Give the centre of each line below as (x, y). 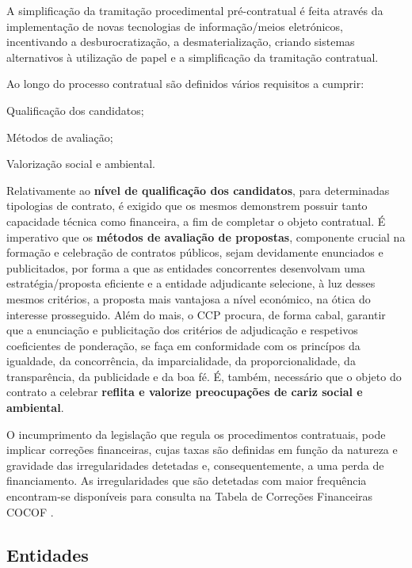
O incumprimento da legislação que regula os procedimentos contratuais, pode (196, 434)
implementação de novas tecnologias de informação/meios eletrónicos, (175, 26)
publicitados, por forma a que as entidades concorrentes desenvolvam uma (186, 267)
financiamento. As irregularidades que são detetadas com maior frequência (187, 480)
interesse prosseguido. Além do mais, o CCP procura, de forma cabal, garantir (196, 314)
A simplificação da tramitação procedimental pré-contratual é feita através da (195, 10)
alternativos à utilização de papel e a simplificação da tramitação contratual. (193, 57)
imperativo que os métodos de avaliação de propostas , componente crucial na (206, 236)
